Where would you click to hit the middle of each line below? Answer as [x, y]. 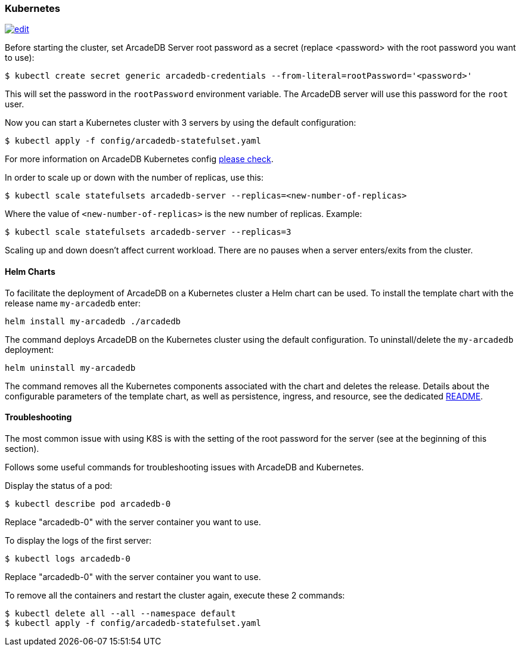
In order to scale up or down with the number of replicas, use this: [134, 178]
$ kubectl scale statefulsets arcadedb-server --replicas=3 [148, 232]
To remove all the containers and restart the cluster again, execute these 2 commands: [175, 595]
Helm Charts [30, 271]
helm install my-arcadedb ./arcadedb [93, 321]
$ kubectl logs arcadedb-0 [68, 558]
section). [22, 448]
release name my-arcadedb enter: [73, 303]
